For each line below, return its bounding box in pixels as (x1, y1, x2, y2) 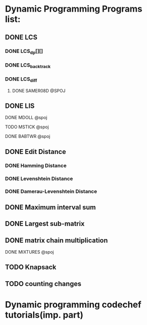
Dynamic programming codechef (5, 299, 142, 310)
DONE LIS (5, 102, 35, 110)
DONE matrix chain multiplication (5, 236, 108, 244)
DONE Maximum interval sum (5, 203, 96, 211)
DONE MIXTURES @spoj (5, 249, 55, 255)
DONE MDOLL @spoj (5, 115, 48, 120)
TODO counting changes (5, 279, 82, 288)
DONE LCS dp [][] (5, 48, 43, 55)
